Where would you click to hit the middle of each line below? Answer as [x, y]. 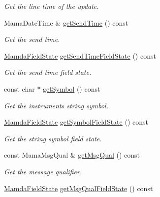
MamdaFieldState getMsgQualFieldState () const [79, 188]
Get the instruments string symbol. [56, 105]
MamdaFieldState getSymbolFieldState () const [76, 122]
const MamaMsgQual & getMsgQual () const [72, 155]
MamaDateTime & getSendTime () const [66, 22]
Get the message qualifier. [43, 171]
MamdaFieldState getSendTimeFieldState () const [80, 55]
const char [19, 88]
